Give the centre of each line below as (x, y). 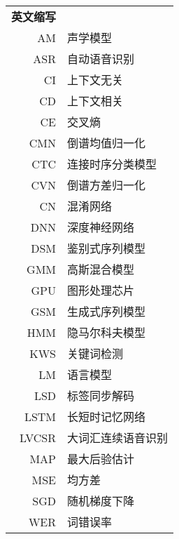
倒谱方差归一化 (107, 185)
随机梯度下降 (101, 501)
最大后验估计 (101, 459)
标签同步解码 (101, 395)
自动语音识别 (101, 59)
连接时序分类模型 (112, 164)
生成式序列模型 (107, 311)
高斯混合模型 (101, 269)
